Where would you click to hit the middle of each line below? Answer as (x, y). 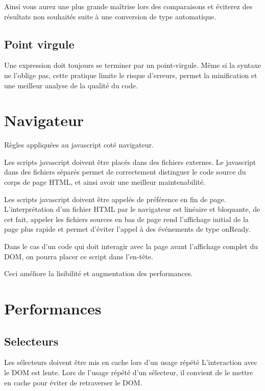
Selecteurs (31, 341)
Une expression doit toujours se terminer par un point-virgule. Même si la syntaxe (133, 65)
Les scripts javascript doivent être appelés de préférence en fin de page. (115, 199)
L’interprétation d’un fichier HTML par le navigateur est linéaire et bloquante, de (132, 209)
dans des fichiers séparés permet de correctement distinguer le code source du (125, 172)
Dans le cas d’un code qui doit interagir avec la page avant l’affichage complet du (131, 246)
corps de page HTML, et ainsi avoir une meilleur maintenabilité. (105, 182)
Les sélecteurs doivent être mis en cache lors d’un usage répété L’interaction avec (131, 362)
